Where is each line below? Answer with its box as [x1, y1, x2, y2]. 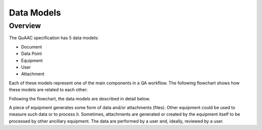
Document [21, 44, 42, 49]
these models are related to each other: [9, 87, 88, 93]
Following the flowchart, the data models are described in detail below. [9, 96, 150, 101]
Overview [9, 21, 41, 30]
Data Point [21, 51, 42, 57]
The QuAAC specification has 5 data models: [9, 35, 99, 41]
